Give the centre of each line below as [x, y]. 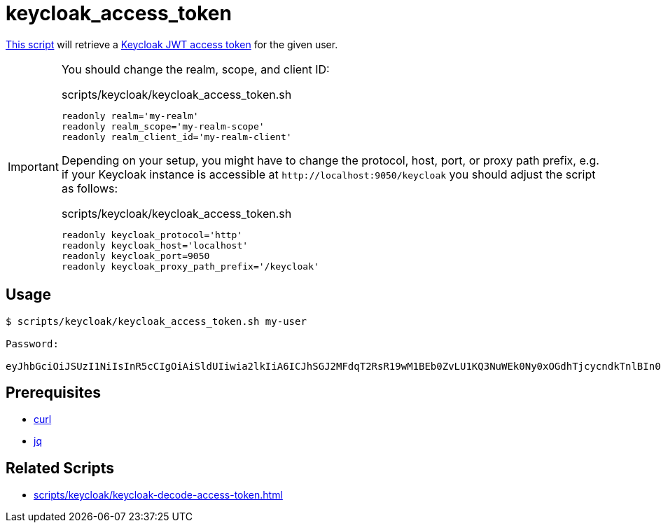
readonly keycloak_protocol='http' [152, 235]
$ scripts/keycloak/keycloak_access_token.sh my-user [156, 321]
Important [33, 167]
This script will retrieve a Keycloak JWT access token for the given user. [172, 44]
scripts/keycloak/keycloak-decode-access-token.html [158, 495]
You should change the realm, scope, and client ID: [195, 69]
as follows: [90, 188]
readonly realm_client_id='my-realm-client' [176, 137]
